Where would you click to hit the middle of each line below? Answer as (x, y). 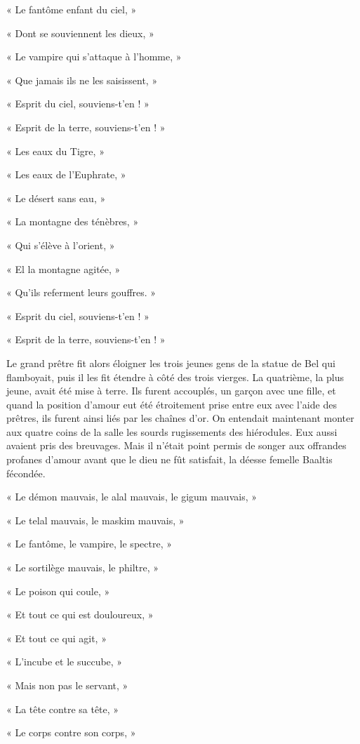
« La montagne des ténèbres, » (73, 221)
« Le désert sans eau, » (56, 198)
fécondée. (26, 473)
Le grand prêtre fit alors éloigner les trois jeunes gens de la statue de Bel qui (171, 363)
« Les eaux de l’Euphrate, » (66, 174)
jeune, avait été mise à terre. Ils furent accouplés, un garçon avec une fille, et (171, 391)
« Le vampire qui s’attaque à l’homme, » (94, 57)
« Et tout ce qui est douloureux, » (80, 615)
